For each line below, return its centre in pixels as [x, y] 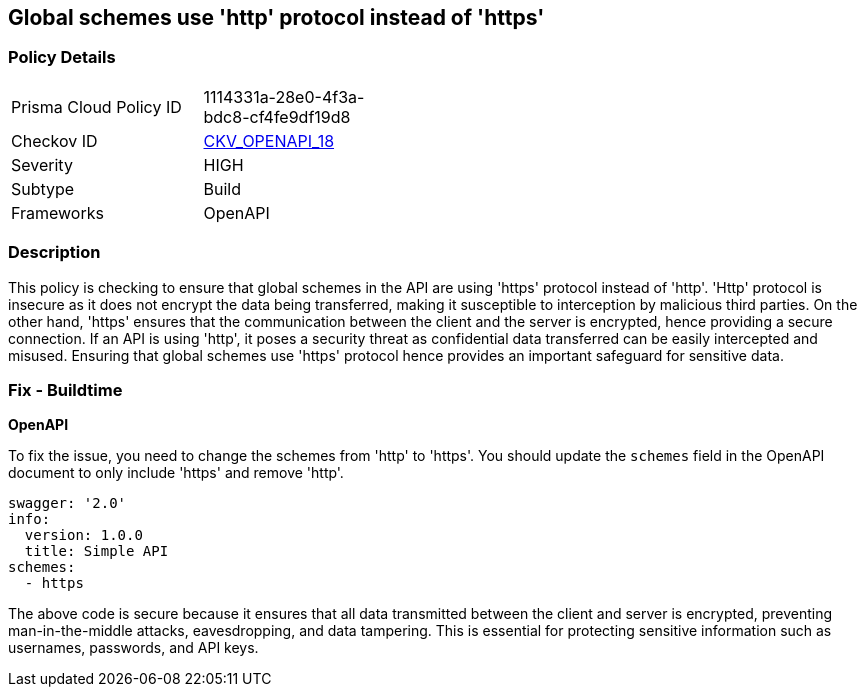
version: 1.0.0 [83, 535]
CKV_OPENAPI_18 [269, 140]
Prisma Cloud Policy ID [96, 106]
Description [54, 252]
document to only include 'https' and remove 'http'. [176, 473]
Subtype [43, 188]
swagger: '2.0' [67, 503]
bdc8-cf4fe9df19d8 [277, 116]
